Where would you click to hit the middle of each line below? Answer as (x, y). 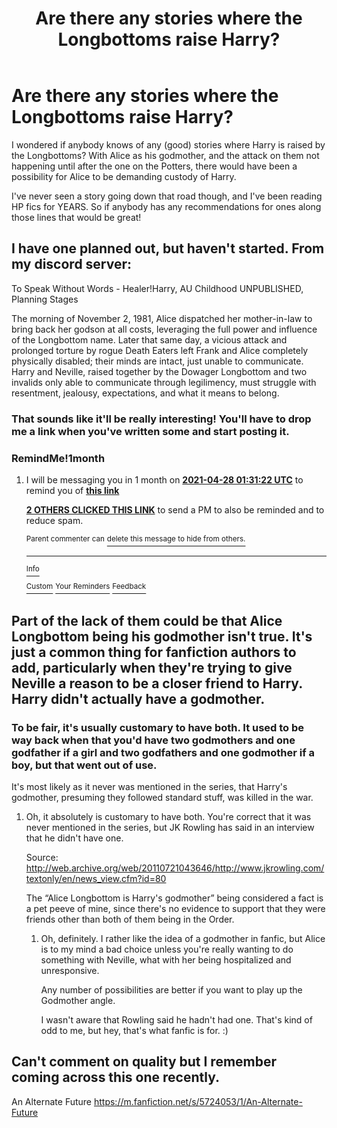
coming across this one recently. (116, 1077)
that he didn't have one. (74, 838)
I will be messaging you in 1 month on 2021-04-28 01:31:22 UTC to (164, 479)
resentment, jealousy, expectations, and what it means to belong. (145, 393)
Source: (42, 857)
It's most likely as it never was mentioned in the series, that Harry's (149, 786)
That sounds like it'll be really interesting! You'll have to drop (161, 419)
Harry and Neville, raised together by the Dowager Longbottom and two (159, 371)
